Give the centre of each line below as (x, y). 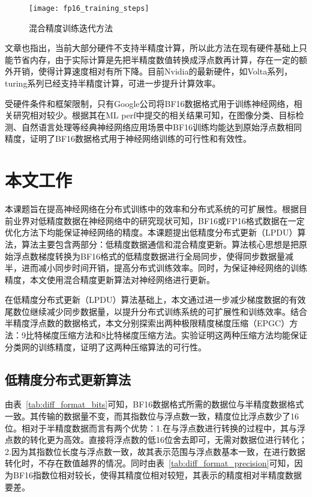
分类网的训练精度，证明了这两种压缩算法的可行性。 (106, 346)
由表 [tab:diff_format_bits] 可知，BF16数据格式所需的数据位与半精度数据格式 (154, 404)
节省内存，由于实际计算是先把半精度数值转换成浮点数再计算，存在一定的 (156, 59)
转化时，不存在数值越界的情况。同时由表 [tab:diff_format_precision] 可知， (150, 463)
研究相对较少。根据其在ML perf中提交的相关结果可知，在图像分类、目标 (154, 115)
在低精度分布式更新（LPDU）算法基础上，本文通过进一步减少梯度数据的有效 (155, 300)
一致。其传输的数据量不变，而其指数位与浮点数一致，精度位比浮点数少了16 (152, 416)
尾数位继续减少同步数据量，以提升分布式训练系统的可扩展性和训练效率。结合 (156, 311)
